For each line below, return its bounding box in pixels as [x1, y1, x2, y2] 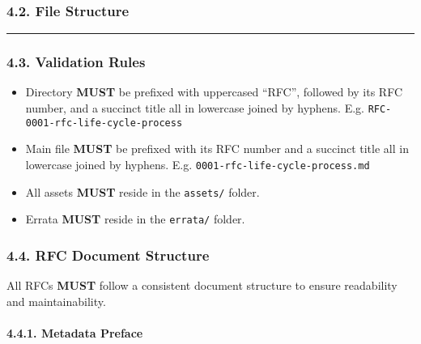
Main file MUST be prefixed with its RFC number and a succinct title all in [25, 140, 409, 157]
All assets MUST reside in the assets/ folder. [25, 183, 260, 200]
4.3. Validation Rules [6, 52, 146, 72]
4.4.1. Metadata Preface [6, 324, 143, 341]
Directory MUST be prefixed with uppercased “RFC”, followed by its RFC [25, 83, 403, 100]
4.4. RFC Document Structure [6, 244, 210, 265]
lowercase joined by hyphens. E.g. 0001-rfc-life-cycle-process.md [25, 155, 370, 172]
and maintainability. [6, 292, 106, 309]
